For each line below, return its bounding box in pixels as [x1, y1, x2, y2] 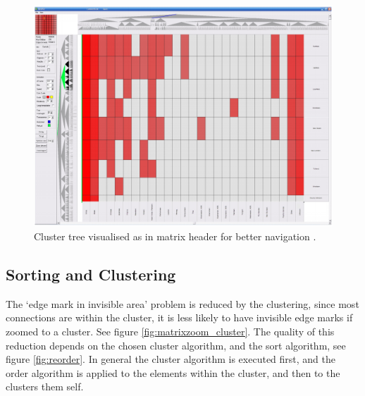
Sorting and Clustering [6, 264, 176, 285]
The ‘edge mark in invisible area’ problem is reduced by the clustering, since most [6, 296, 359, 311]
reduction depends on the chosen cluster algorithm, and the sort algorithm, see [6, 338, 346, 352]
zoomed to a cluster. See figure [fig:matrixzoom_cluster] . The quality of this [6, 324, 335, 339]
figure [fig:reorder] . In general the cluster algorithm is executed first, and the [6, 352, 336, 366]
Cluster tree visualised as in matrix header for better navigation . [34, 229, 316, 244]
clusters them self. [6, 379, 84, 394]
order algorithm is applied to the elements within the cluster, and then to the [6, 365, 340, 380]
